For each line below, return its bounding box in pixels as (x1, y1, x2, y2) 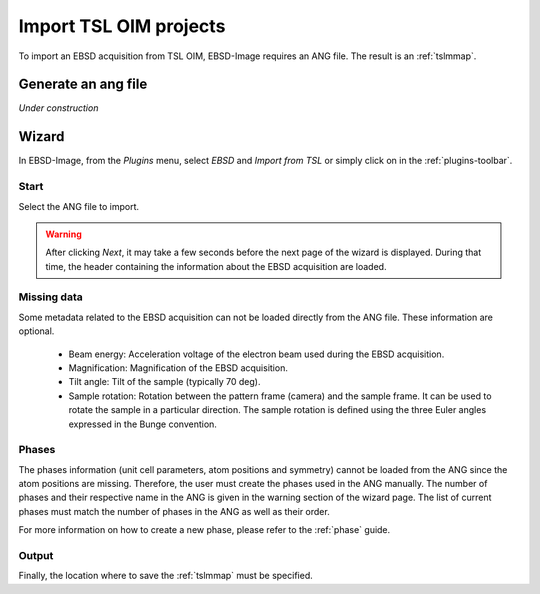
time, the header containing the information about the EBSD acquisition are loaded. (45, 260, 387, 272)
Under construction (18, 102, 99, 114)
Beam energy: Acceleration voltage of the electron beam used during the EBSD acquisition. (68, 348, 445, 360)
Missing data (18, 290, 84, 304)
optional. (18, 325, 55, 337)
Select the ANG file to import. (18, 200, 140, 212)
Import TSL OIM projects (18, 15, 226, 37)
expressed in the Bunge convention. (68, 418, 217, 430)
